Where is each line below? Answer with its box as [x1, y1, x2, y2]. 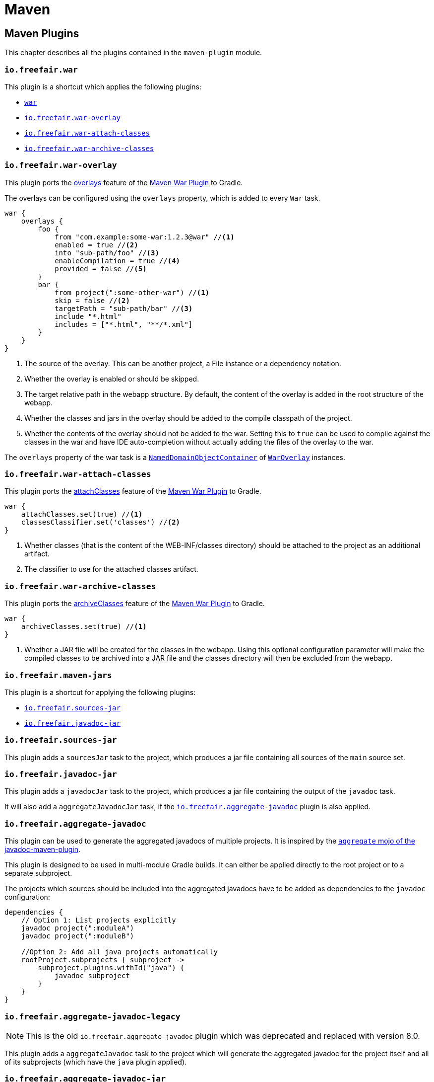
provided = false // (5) [55, 264, 147, 273]
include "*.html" [55, 312, 122, 320]
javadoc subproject [55, 972, 130, 980]
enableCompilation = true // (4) [55, 256, 181, 265]
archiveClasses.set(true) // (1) [21, 622, 147, 631]
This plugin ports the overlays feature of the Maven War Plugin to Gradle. [4, 178, 243, 187]
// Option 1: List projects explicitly [21, 916, 176, 925]
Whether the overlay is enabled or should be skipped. [24, 374, 199, 383]
